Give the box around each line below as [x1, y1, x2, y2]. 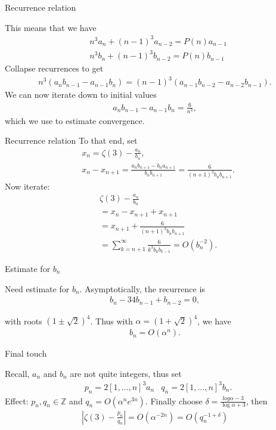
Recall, [5, 367, 30, 379]
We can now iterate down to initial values [5, 88, 157, 101]
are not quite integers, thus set [70, 367, 182, 379]
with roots [5, 314, 42, 327]
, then [246, 394, 268, 407]
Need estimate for [5, 282, 70, 295]
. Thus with [90, 314, 133, 327]
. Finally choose [145, 394, 203, 407]
